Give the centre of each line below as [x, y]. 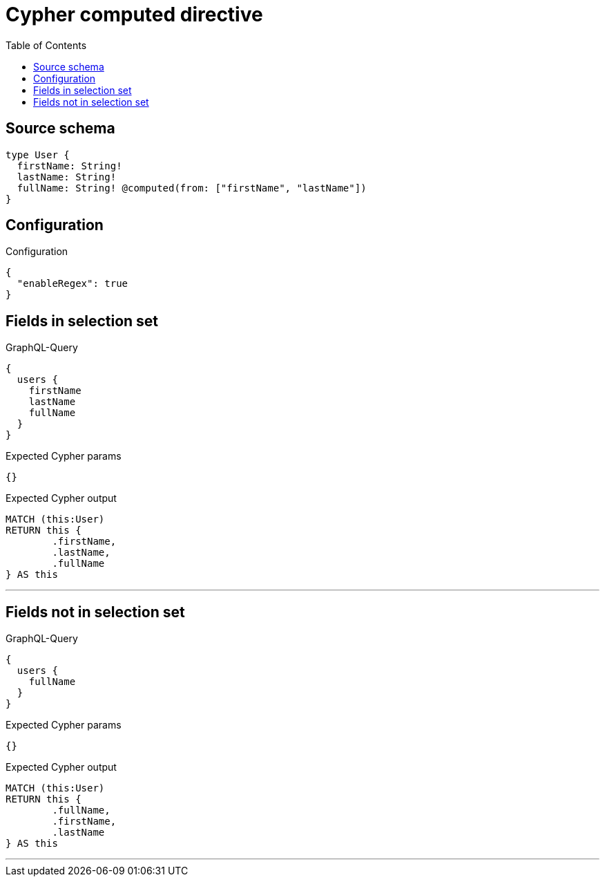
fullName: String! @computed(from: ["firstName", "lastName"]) [192, 188]
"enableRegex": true [73, 284]
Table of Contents [46, 45]
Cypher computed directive [134, 15]
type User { [38, 154]
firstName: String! [69, 166]
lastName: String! [67, 177]
